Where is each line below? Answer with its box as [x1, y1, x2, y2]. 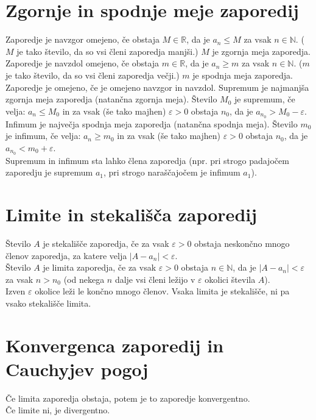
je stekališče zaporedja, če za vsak [43, 237, 169, 249]
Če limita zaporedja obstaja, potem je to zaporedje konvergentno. [5, 391, 250, 404]
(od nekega [63, 272, 105, 285]
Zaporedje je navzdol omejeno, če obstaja [5, 57, 160, 69]
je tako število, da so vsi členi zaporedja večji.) [5, 68, 180, 81]
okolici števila [205, 272, 256, 285]
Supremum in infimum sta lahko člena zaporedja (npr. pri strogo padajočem [5, 154, 289, 166]
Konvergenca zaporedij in [5, 332, 224, 357]
